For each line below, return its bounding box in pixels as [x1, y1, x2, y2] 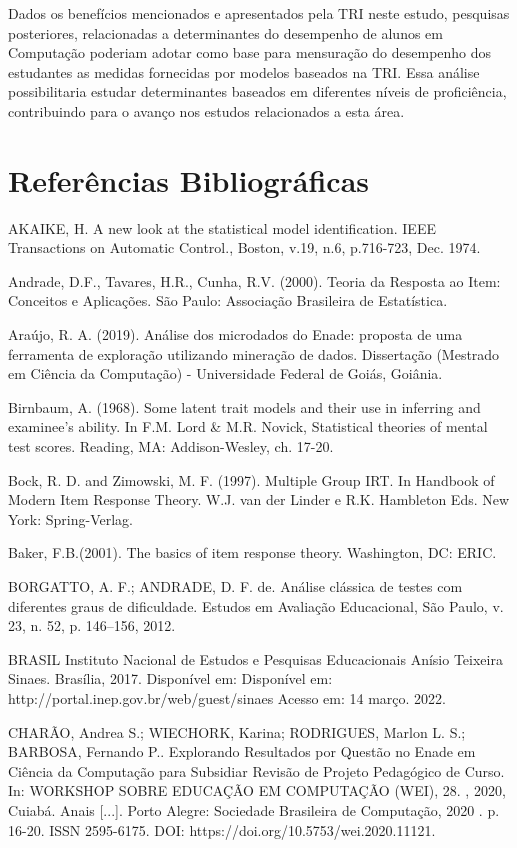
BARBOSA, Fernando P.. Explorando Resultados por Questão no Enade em [8, 741, 476, 762]
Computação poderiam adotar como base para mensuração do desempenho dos [8, 42, 492, 63]
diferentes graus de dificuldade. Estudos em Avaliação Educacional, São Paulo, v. [8, 595, 504, 616]
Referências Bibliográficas [8, 159, 370, 200]
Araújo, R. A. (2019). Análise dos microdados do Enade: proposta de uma [8, 324, 463, 345]
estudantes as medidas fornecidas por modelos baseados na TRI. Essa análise [8, 61, 480, 82]
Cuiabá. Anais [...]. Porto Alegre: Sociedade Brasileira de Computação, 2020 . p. [8, 799, 500, 820]
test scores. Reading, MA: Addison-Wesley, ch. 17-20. [8, 436, 334, 457]
